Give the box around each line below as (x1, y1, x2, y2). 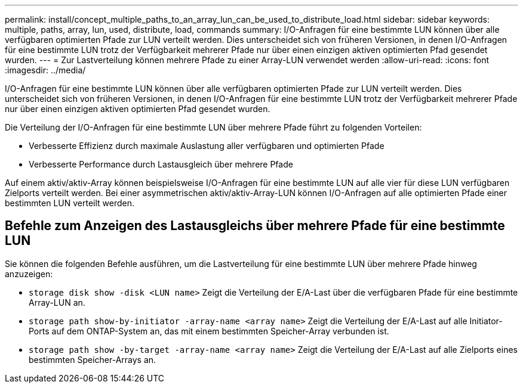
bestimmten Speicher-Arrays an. (29, 354, 156, 365)
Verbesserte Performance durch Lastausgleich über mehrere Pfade (29, 159, 293, 169)
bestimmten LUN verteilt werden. (5, 198, 135, 208)
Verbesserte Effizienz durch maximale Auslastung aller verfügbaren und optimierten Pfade (29, 141, 384, 151)
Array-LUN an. (29, 297, 85, 308)
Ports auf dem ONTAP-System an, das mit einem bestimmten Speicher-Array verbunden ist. (29, 325, 389, 336)
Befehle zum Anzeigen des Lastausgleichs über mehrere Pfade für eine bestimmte (5, 218, 505, 234)
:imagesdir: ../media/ (5, 65, 86, 75)
